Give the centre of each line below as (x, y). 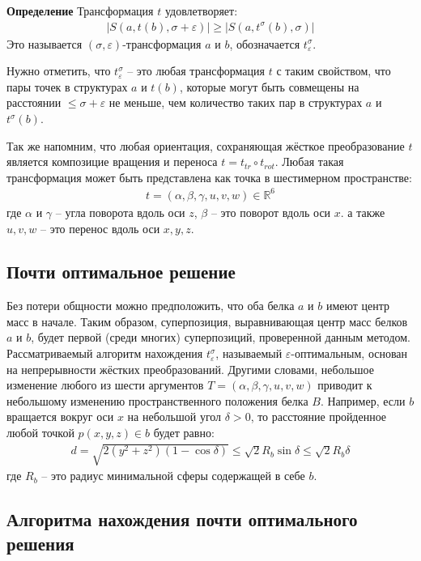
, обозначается (265, 43)
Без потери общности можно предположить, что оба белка (151, 306)
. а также (363, 212)
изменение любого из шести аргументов (105, 385)
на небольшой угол (174, 416)
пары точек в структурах (67, 86)
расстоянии (34, 102)
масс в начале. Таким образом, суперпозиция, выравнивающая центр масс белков (207, 321)
